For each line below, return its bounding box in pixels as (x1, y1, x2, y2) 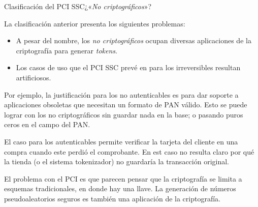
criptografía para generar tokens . (16, 45, 117, 55)
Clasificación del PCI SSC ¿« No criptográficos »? (4, 1, 152, 11)
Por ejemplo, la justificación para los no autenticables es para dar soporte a (4, 89, 239, 100)
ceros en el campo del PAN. (4, 119, 90, 130)
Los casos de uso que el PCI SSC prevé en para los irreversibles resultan (16, 62, 241, 73)
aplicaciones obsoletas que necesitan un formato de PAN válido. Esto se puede (4, 99, 247, 110)
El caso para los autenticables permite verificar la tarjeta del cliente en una (4, 136, 238, 146)
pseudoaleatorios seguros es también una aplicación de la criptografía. (4, 193, 220, 203)
